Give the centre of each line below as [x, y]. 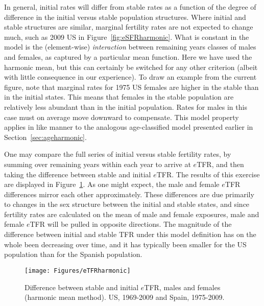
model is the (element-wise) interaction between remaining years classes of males [130, 47]
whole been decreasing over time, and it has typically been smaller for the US [125, 244]
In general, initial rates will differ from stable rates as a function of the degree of [130, 7]
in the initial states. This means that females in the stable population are [119, 97]
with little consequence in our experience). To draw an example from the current [130, 77]
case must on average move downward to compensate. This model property [122, 117]
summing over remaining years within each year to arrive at [98, 164]
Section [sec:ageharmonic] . [45, 137]
